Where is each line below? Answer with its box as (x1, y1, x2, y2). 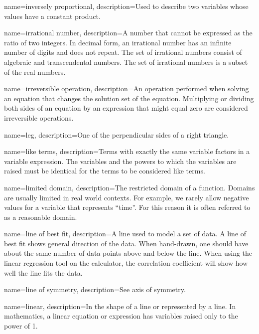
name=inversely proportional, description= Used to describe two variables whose (4, 1, 249, 11)
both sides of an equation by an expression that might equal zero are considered (4, 103, 248, 113)
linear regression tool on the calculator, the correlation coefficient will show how (4, 258, 248, 268)
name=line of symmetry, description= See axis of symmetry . (4, 284, 186, 295)
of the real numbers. (4, 66, 66, 77)
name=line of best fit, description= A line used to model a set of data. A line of (4, 228, 247, 239)
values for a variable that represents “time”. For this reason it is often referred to (4, 202, 251, 212)
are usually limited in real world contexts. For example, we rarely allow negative (4, 192, 249, 202)
